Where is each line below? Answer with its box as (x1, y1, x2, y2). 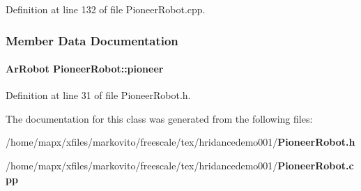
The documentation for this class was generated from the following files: (6, 111, 313, 125)
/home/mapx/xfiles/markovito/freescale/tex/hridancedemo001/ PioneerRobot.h (6, 135, 355, 149)
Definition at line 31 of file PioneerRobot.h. (6, 88, 191, 102)
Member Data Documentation (6, 31, 178, 49)
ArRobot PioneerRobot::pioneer (6, 61, 164, 76)
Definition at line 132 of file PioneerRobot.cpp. (6, 2, 206, 16)
